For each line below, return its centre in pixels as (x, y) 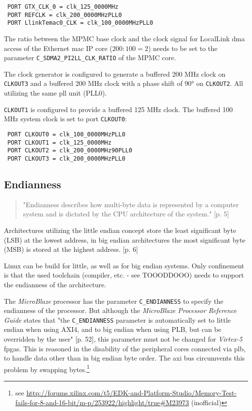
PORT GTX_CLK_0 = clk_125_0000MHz (63, 7)
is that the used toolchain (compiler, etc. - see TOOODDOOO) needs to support (124, 275)
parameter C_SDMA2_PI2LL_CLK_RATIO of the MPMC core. (90, 58)
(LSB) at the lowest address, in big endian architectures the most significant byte (125, 239)
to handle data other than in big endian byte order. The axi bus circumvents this (125, 358)
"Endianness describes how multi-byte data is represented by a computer (131, 204)
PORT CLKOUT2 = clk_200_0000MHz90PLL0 (70, 151)
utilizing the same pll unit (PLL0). (55, 93)
